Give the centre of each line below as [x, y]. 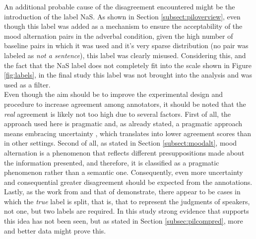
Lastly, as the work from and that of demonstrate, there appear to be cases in [122, 192]
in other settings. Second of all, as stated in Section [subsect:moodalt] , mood [121, 143]
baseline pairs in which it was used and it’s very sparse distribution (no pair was [126, 45]
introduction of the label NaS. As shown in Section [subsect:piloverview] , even [122, 16]
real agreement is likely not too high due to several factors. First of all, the [118, 114]
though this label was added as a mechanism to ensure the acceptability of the [123, 26]
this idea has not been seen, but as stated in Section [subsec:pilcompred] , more [124, 221]
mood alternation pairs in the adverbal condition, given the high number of [119, 36]
